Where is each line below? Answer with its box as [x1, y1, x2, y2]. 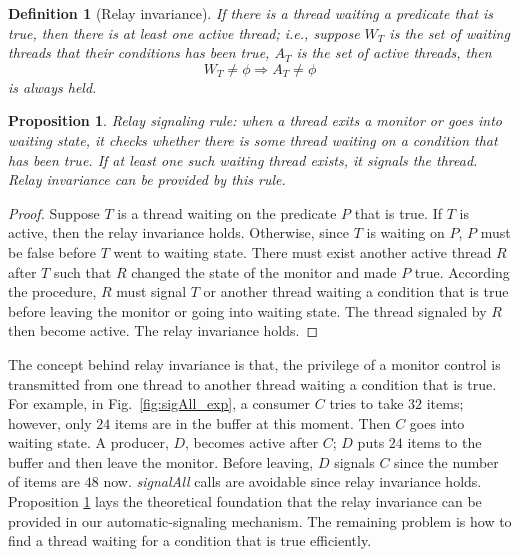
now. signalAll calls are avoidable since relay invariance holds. [103, 471, 482, 492]
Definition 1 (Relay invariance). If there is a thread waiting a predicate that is [8, 3, 494, 23]
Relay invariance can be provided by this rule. [8, 169, 286, 190]
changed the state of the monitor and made [131, 261, 397, 282]
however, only [8, 412, 92, 433]
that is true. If [354, 202, 443, 223]
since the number [394, 451, 499, 472]
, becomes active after [185, 432, 319, 453]
